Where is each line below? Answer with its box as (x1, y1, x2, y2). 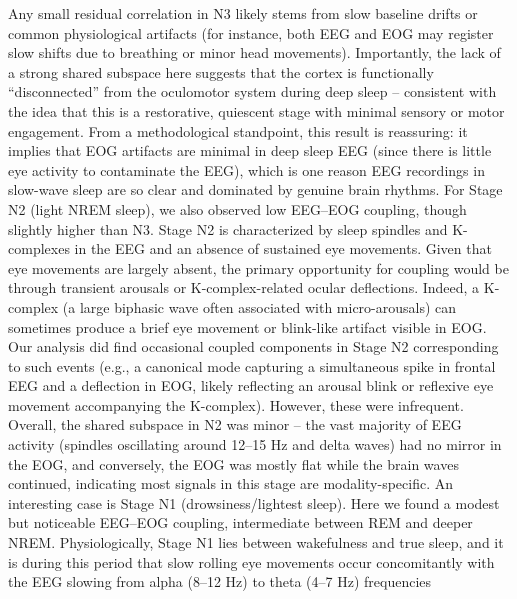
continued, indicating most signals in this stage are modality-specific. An (8, 473, 454, 494)
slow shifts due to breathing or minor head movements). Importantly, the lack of (8, 42, 501, 63)
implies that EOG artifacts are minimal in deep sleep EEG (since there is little (8, 140, 492, 161)
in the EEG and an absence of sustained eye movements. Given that (74, 238, 492, 259)
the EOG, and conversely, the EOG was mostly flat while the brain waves (8, 453, 459, 474)
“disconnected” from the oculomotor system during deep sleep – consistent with (8, 81, 497, 102)
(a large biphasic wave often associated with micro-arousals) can (62, 296, 457, 317)
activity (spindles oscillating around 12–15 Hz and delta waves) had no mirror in (8, 434, 502, 455)
